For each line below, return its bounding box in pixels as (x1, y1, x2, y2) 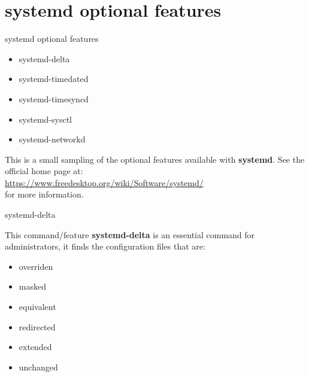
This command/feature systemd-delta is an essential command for (5, 228, 255, 241)
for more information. (5, 188, 84, 200)
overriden (19, 260, 53, 272)
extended (19, 340, 52, 353)
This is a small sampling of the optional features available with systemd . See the (5, 153, 305, 165)
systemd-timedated (19, 72, 89, 85)
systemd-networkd (19, 133, 86, 145)
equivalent (19, 300, 56, 313)
